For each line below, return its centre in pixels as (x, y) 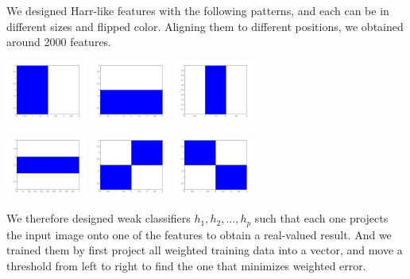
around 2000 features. (59, 42)
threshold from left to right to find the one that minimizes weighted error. (186, 265)
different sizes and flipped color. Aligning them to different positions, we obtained (205, 26)
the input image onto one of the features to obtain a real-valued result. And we (199, 234)
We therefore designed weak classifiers (99, 218)
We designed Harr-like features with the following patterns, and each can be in (198, 10)
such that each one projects (321, 218)
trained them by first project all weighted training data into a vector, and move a (205, 250)
